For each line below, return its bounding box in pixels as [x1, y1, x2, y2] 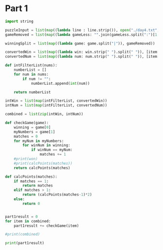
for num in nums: [14, 72, 49, 77]
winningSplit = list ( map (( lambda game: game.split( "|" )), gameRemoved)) [5, 41, 155, 46]
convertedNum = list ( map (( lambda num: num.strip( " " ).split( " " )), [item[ [5, 54, 160, 59]
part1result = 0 [5, 214, 38, 219]
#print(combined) [5, 232, 40, 237]
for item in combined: [5, 219, 51, 223]
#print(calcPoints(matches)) [14, 161, 73, 166]
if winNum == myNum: [31, 147, 73, 153]
